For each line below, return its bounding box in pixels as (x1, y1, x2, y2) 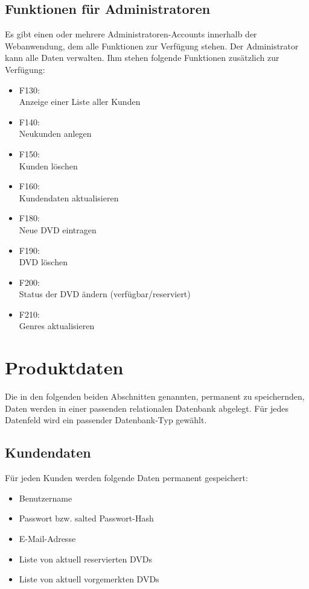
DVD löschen (19, 256, 68, 268)
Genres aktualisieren (19, 320, 95, 332)
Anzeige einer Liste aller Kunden (19, 95, 141, 108)
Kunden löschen (19, 159, 78, 172)
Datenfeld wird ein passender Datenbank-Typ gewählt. (5, 414, 207, 426)
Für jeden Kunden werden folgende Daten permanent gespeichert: (5, 471, 248, 484)
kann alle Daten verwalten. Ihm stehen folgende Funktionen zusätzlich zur (5, 51, 279, 64)
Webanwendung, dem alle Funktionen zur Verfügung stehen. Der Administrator (5, 39, 299, 52)
